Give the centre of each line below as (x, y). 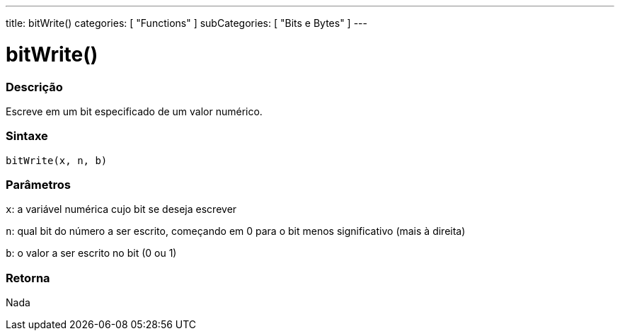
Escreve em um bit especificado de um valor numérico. (134, 111)
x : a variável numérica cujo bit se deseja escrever (121, 209)
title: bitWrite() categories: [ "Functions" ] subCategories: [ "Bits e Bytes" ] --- (186, 23)
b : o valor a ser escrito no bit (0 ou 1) (91, 253)
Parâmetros (38, 185)
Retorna (28, 278)
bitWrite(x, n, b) (57, 160)
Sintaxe (27, 136)
